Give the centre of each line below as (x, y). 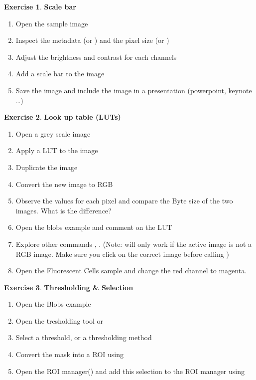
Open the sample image (52, 23)
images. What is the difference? (64, 210)
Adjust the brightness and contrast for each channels (96, 57)
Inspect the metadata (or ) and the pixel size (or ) (92, 40)
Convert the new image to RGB (64, 184)
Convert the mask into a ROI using (69, 354)
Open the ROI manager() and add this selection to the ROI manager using (130, 371)
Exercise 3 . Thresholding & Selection (69, 287)
